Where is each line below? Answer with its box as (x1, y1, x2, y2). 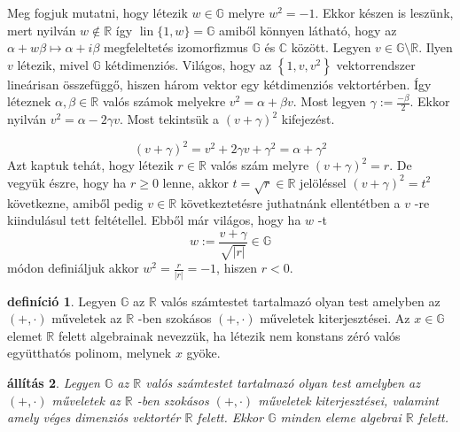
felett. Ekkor (197, 408, 264, 427)
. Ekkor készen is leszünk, (315, 4, 454, 21)
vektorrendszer (336, 55, 416, 73)
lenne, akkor (162, 173, 229, 191)
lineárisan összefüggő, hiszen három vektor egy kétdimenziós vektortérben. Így (7, 74, 432, 93)
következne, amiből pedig (7, 193, 144, 212)
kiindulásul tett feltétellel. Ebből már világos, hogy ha (7, 211, 301, 229)
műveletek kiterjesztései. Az (260, 309, 410, 328)
